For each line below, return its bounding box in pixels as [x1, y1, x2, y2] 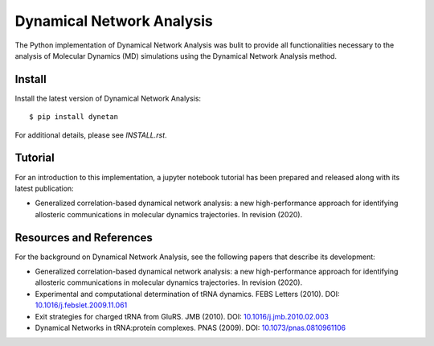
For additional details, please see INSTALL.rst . [14, 130, 168, 140]
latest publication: [14, 183, 74, 193]
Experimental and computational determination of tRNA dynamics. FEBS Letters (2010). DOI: [35, 289, 341, 299]
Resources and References [14, 230, 153, 245]
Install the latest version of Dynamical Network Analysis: [14, 93, 201, 103]
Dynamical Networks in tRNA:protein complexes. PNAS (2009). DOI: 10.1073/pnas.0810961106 [35, 323, 346, 332]
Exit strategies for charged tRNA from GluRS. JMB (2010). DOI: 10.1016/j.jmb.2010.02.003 [35, 311, 330, 321]
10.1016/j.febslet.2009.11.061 [35, 300, 128, 310]
